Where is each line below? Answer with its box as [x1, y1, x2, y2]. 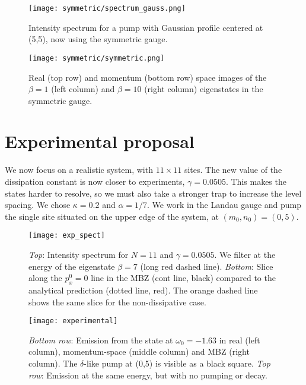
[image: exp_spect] [28, 231, 105, 240]
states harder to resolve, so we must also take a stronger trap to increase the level [5, 187, 302, 199]
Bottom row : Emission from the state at [28, 333, 173, 346]
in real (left [219, 333, 260, 346]
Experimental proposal [5, 129, 195, 153]
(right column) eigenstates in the [144, 83, 263, 95]
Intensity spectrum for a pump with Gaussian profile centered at [28, 21, 263, 33]
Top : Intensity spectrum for [28, 248, 129, 261]
